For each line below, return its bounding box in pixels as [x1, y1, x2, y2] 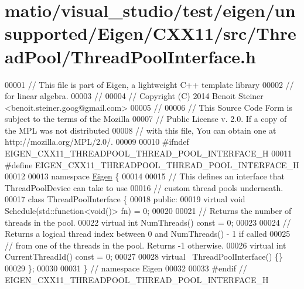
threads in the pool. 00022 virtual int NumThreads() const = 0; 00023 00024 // [5, 216, 291, 228]
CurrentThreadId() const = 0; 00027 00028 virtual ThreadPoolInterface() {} [5, 250, 283, 263]
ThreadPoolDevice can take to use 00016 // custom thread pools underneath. [5, 181, 283, 193]
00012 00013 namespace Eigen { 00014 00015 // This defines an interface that [5, 170, 285, 182]
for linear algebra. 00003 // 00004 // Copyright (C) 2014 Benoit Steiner [5, 90, 264, 102]
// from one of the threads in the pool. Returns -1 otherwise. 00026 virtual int [5, 239, 286, 251]
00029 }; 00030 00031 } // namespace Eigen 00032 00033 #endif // [5, 262, 247, 274]
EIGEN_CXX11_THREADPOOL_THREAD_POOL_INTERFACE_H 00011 [5, 147, 292, 159]
